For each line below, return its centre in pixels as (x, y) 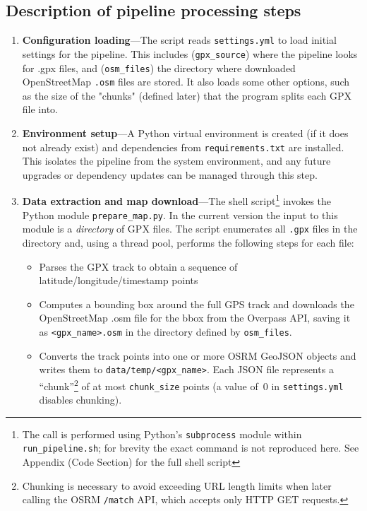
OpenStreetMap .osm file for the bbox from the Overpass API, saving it (195, 318)
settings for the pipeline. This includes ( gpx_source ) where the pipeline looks (190, 53)
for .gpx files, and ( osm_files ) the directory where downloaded (159, 67)
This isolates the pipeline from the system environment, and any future (176, 161)
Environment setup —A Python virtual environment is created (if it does (185, 133)
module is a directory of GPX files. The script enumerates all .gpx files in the (190, 229)
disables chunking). (80, 400)
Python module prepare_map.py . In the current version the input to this (180, 215)
